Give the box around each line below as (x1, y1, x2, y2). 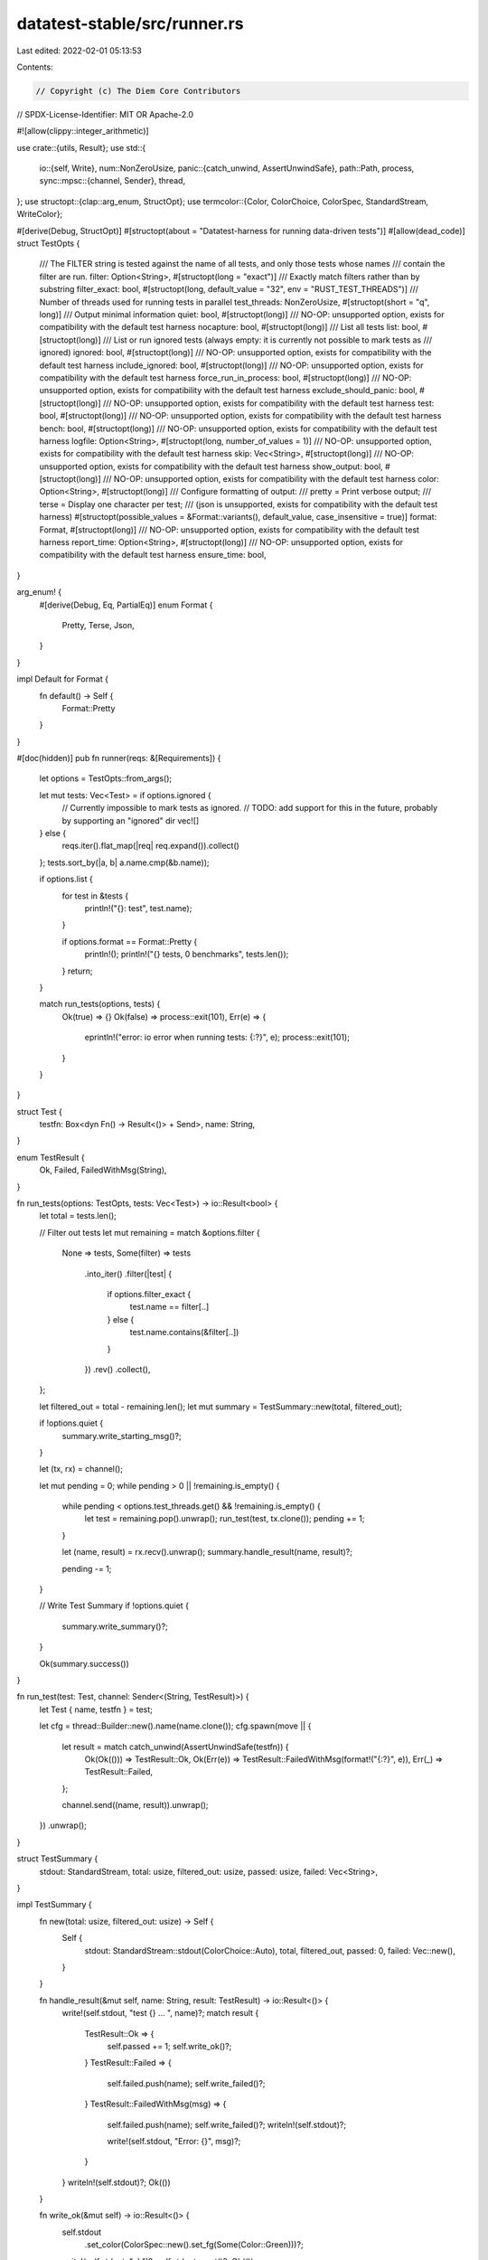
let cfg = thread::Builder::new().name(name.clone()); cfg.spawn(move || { (39, 1720, 312, 1731)
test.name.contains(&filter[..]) (129, 1327, 239, 1338)
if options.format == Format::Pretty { (61, 936, 198, 946)
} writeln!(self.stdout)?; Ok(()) (61, 2177, 171, 2188)
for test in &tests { (61, 890, 129, 901)
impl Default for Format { (16, 673, 108, 684)
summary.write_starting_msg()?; (61, 1430, 182, 1441)
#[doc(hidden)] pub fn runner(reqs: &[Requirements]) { (16, 753, 221, 764)
